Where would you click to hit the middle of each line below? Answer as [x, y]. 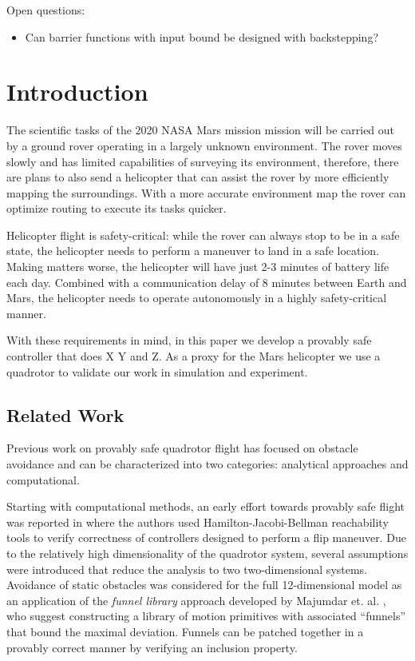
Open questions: [46, 10]
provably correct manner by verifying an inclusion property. [152, 647]
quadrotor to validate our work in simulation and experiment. [157, 371]
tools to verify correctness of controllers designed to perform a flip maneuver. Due [206, 538]
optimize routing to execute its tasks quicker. [117, 208]
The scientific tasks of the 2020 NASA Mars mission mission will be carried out [201, 130]
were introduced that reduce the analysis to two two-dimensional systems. [187, 569]
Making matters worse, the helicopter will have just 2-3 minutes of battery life [198, 267]
